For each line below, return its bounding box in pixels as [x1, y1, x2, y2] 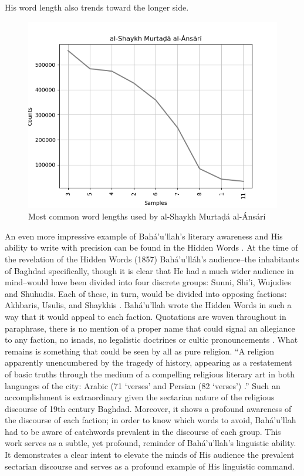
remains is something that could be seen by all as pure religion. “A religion [5, 345, 275, 357]
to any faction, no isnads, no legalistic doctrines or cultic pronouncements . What [5, 333, 298, 346]
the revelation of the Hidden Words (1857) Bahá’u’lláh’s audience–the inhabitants [5, 252, 299, 265]
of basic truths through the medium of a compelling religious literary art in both [5, 367, 295, 380]
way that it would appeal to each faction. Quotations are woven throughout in [5, 310, 286, 322]
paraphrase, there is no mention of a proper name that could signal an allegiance [5, 322, 295, 334]
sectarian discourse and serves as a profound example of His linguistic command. [5, 460, 295, 472]
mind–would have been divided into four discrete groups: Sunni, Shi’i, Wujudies [5, 276, 291, 288]
